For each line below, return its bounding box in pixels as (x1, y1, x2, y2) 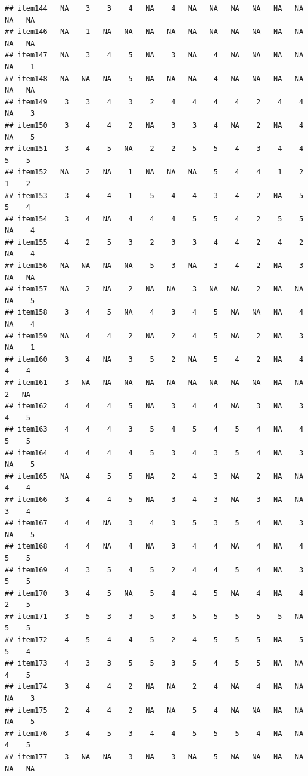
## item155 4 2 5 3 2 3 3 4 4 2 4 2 (5, 238, 304, 247)
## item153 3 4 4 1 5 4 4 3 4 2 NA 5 (5, 191, 304, 200)
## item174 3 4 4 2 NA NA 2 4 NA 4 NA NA (5, 682, 304, 691)
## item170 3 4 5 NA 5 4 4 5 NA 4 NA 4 (5, 589, 304, 598)
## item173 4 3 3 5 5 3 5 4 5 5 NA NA (5, 659, 304, 668)
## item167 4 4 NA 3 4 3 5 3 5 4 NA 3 (5, 519, 304, 528)
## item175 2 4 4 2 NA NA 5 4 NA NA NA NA (5, 706, 304, 715)
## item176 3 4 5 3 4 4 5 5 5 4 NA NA (5, 729, 304, 738)
